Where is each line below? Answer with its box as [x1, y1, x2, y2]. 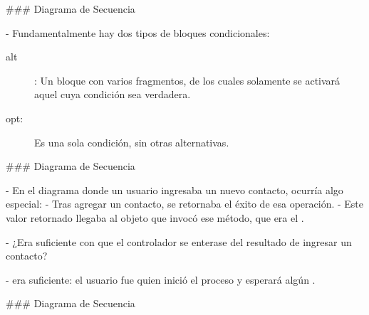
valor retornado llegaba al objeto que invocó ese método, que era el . [6, 210, 304, 225]
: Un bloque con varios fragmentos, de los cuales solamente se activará [34, 73, 341, 87]
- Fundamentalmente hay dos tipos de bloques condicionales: [6, 25, 270, 40]
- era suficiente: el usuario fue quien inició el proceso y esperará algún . [6, 272, 316, 287]
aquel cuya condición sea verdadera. [34, 87, 191, 102]
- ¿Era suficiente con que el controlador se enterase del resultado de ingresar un [6, 234, 352, 249]
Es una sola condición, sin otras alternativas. [34, 134, 229, 149]
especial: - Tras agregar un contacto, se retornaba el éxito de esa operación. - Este [6, 196, 364, 211]
